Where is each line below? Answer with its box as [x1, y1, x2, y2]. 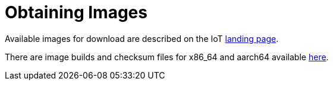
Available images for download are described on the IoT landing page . [5, 33, 279, 44]
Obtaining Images [5, 2, 147, 22]
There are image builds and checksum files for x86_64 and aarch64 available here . [5, 51, 329, 62]
